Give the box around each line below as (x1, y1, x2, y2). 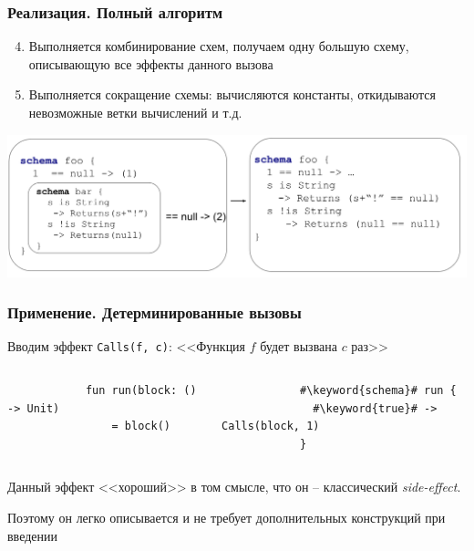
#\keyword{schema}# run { (299, 384, 457, 398)
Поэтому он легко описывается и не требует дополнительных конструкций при (7, 508, 446, 527)
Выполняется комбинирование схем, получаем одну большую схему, (28, 36, 409, 56)
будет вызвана (260, 337, 337, 356)
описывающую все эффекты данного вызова (28, 54, 273, 73)
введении (7, 525, 57, 545)
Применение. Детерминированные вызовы (7, 301, 302, 324)
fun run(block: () (85, 384, 197, 398)
